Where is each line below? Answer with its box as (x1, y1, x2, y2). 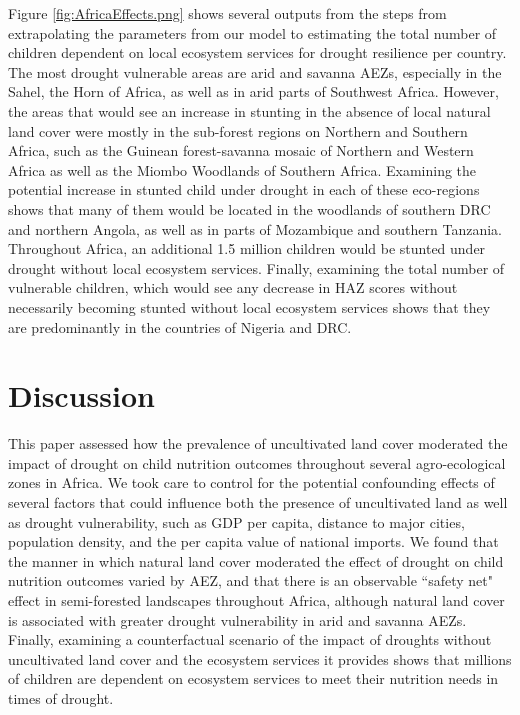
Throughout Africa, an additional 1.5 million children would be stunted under (8, 238, 486, 259)
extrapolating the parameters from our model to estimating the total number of (8, 22, 497, 43)
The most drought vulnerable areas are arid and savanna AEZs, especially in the (8, 61, 502, 82)
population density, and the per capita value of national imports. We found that (8, 531, 499, 552)
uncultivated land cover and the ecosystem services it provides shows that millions (8, 648, 512, 669)
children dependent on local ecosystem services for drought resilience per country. (8, 42, 507, 63)
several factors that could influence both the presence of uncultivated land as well (8, 492, 508, 512)
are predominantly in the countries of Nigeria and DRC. (8, 316, 352, 337)
